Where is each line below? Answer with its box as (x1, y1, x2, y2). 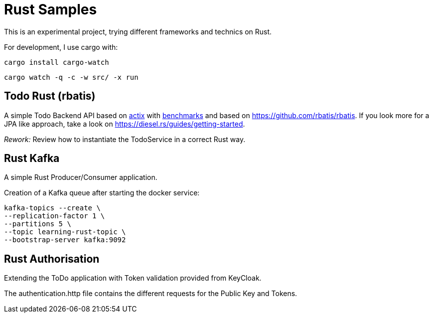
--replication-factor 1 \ (4, 212, 105, 220)
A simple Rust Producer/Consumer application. (4, 173, 157, 182)
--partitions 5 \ (4, 220, 71, 228)
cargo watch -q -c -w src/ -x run (4, 73, 139, 81)
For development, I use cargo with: (4, 42, 118, 51)
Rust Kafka (4, 152, 60, 165)
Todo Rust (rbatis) (4, 90, 96, 103)
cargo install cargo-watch (4, 58, 109, 66)
